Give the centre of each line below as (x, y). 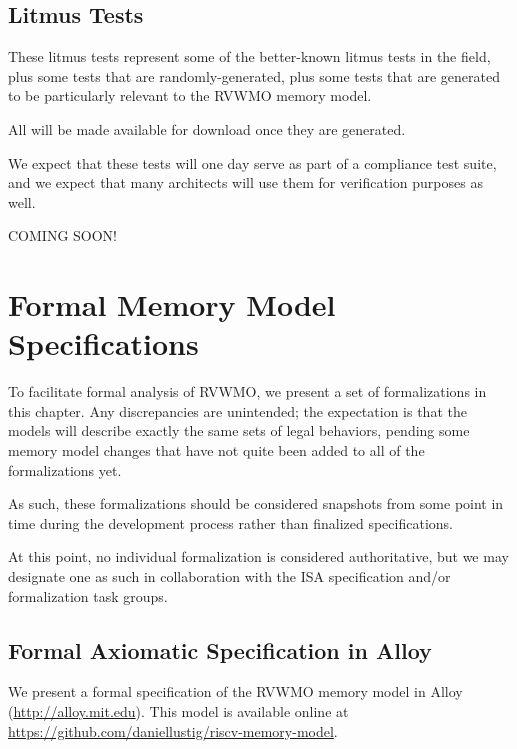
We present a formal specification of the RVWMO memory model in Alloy (235, 691)
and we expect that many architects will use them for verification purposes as (245, 182)
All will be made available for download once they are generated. (207, 128)
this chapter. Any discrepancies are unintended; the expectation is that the (237, 410)
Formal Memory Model (172, 304)
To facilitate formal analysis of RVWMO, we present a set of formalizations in (247, 391)
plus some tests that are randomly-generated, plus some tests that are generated (254, 75)
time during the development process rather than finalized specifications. (230, 522)
